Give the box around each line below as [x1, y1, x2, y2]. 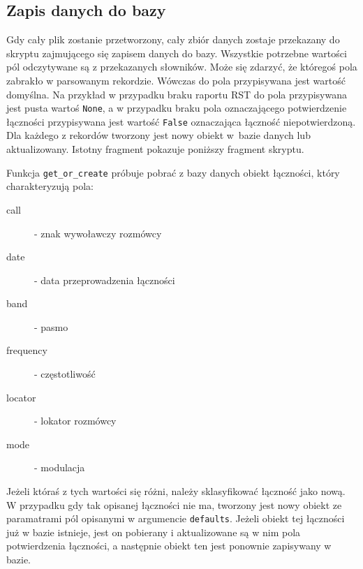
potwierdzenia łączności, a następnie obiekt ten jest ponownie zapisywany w [6, 538, 332, 553]
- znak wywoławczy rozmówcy [34, 226, 162, 240]
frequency [6, 343, 47, 357]
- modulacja [34, 460, 85, 475]
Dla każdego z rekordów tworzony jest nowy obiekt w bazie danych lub [6, 128, 311, 142]
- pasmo [34, 319, 68, 334]
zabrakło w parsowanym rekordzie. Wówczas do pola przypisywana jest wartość [6, 73, 346, 87]
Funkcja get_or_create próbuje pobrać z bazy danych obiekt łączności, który [6, 165, 340, 179]
